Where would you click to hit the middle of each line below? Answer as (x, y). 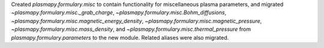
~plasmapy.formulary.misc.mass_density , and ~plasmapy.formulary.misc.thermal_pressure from (131, 29)
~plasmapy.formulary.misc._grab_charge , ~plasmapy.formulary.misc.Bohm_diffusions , (119, 12)
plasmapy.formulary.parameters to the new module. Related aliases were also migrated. (120, 37)
